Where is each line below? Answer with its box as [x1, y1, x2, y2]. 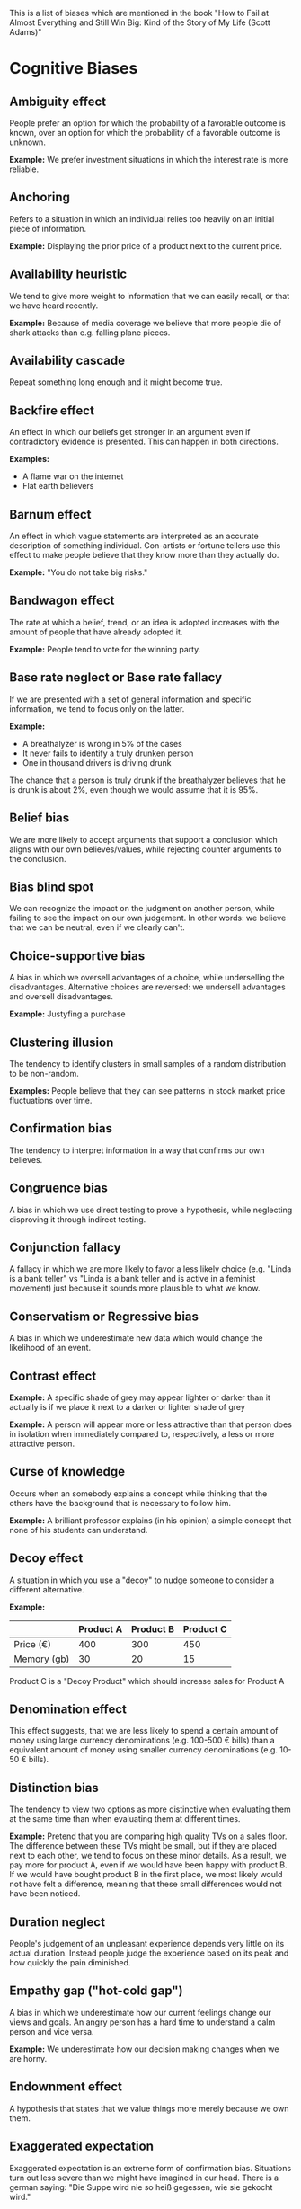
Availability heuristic [9, 267, 128, 282]
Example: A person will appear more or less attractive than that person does [9, 1419, 292, 1430]
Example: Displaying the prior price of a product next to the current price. [9, 240, 283, 251]
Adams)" [9, 27, 42, 37]
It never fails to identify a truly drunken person [22, 748, 194, 759]
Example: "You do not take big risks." [9, 567, 148, 578]
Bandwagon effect [9, 593, 115, 608]
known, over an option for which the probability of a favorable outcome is [9, 128, 281, 138]
